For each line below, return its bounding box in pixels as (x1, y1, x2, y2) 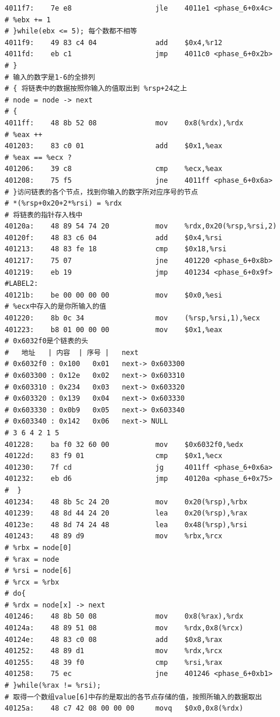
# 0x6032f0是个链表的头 (5, 337, 88, 346)
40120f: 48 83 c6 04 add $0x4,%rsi (5, 233, 223, 242)
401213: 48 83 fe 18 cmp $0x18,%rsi (5, 245, 227, 254)
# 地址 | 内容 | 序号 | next (5, 348, 139, 357)
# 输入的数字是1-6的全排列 (5, 73, 95, 81)
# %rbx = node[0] (5, 543, 72, 552)
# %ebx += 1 (5, 15, 51, 24)
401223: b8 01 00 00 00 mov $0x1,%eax (5, 325, 223, 334)
